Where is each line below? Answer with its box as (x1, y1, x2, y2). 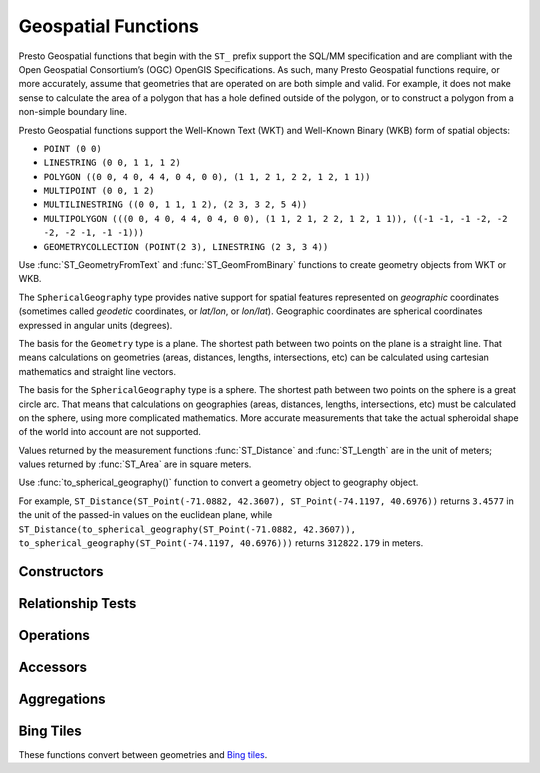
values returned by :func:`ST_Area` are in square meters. (18, 458, 252, 470)
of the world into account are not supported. (18, 426, 202, 438)
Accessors (18, 658, 88, 675)
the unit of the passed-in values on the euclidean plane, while (18, 509, 273, 521)
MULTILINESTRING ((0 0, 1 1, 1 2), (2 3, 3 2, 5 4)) (43, 199, 308, 210)
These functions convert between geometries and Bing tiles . (18, 749, 268, 761)
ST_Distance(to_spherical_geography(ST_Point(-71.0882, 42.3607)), (18, 523, 357, 535)
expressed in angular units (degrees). (18, 319, 173, 331)
